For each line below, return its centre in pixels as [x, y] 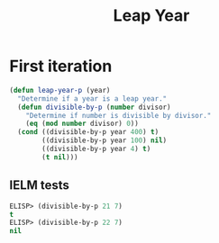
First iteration [61, 66]
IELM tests [40, 185]
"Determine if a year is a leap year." [92, 99]
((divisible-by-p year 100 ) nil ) [105, 140]
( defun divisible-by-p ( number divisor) [94, 107]
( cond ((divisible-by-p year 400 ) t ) [88, 132]
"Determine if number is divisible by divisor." [119, 115]
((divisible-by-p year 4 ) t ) [96, 149]
